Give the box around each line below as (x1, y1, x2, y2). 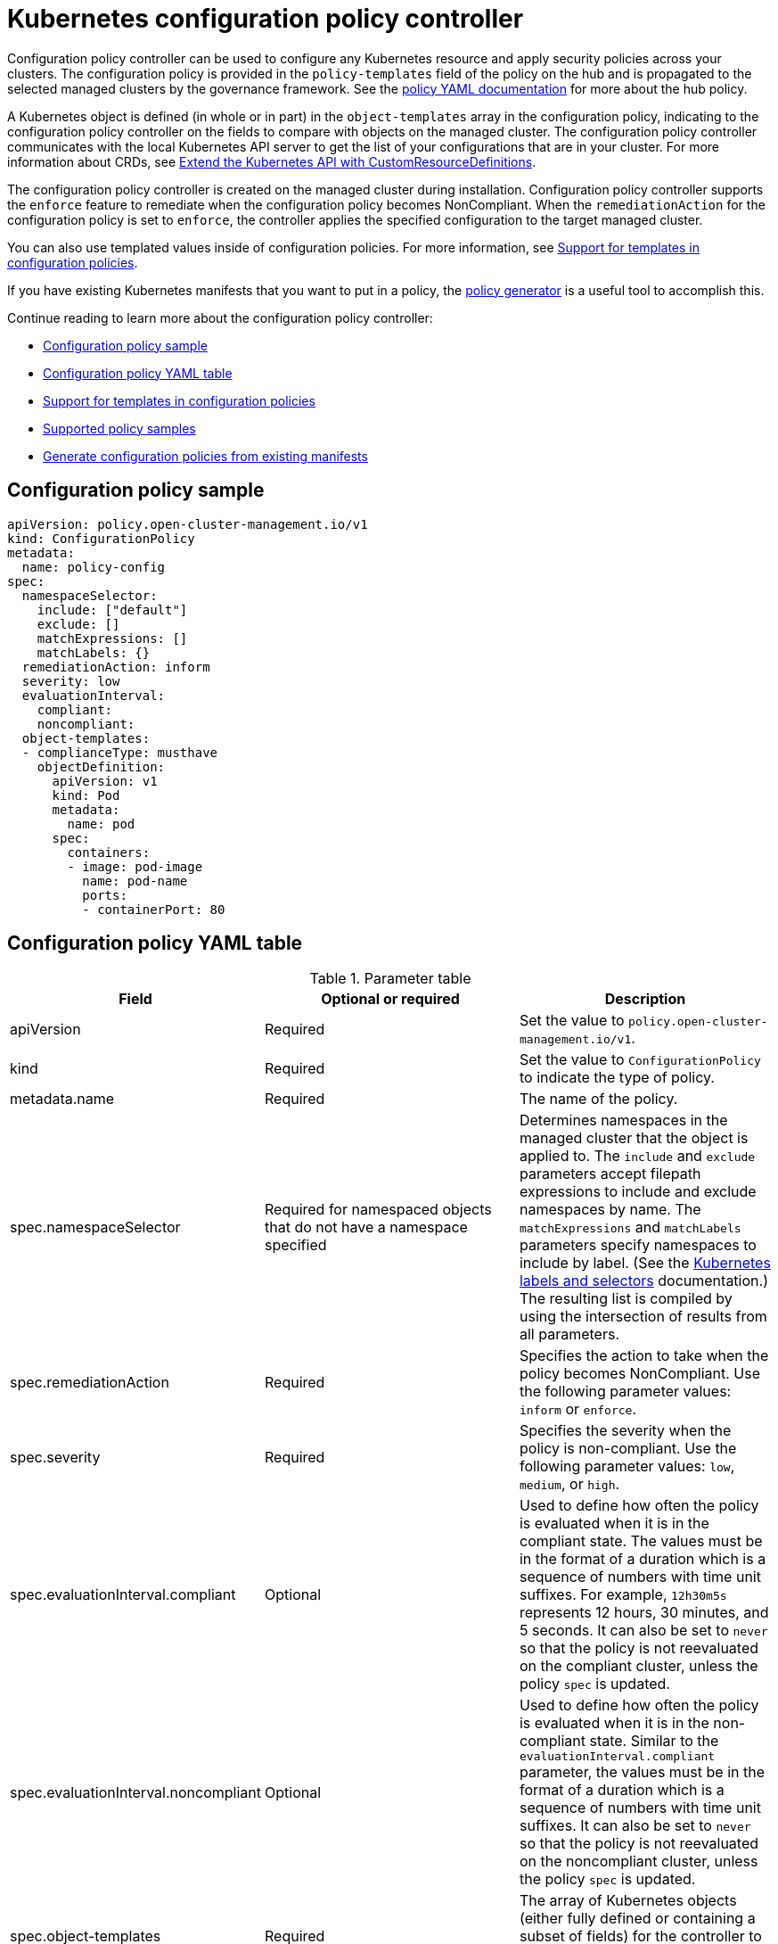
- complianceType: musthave (21, 745, 218, 760)
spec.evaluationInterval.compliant (10, 1586, 236, 1604)
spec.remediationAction (10, 1373, 169, 1392)
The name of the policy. (519, 1090, 678, 1108)
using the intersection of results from (519, 1307, 767, 1326)
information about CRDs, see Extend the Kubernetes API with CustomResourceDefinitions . (7, 153, 536, 169)
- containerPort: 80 (82, 902, 225, 917)
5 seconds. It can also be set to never (519, 1621, 768, 1640)
